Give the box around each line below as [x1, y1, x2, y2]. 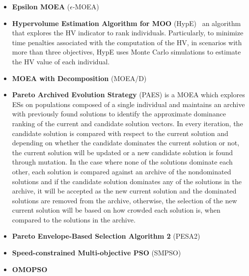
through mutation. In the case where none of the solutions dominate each [12, 157, 233, 167]
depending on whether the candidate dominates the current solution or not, [12, 138, 240, 148]
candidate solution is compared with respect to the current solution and [12, 128, 228, 138]
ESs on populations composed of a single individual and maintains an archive [12, 99, 245, 109]
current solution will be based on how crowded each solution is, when [12, 205, 221, 215]
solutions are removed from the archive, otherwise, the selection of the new [12, 195, 237, 205]
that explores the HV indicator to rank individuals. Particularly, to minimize [12, 28, 244, 38]
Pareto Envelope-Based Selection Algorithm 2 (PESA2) [12, 231, 200, 241]
